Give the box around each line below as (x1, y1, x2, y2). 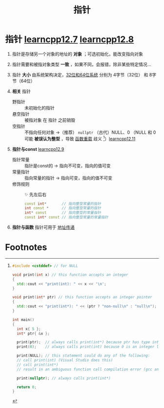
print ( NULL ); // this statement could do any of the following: (17, 353, 150, 358)
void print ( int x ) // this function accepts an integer (12, 272, 128, 277)
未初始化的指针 (24, 105, 55, 111)
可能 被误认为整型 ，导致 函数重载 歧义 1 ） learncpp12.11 (24, 135, 136, 142)
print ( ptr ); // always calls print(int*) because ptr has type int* (17, 340, 161, 345)
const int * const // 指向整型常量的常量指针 (24, 215, 108, 220)
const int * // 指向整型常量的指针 (24, 201, 102, 206)
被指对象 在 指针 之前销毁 (24, 117, 76, 123)
